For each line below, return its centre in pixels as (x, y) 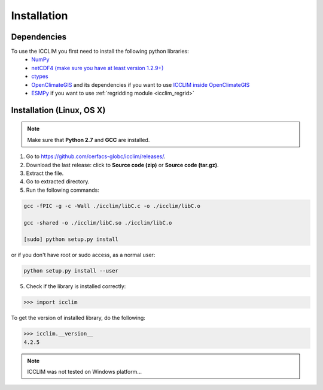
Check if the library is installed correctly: (76, 286)
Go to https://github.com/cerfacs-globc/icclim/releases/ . (96, 156)
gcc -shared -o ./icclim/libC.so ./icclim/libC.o (98, 223)
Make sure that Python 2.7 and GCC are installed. (89, 140)
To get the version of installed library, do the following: (78, 318)
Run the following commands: (63, 190)
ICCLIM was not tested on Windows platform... (85, 371)
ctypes (40, 76)
